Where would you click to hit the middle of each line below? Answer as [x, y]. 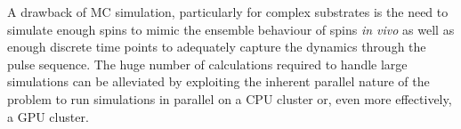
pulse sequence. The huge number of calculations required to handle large [207, 64]
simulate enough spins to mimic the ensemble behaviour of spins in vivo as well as [231, 29]
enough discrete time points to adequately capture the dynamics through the [217, 47]
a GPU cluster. [48, 116]
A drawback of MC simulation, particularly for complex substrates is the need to [228, 12]
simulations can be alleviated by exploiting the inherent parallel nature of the [218, 81]
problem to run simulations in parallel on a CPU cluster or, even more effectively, [230, 98]
